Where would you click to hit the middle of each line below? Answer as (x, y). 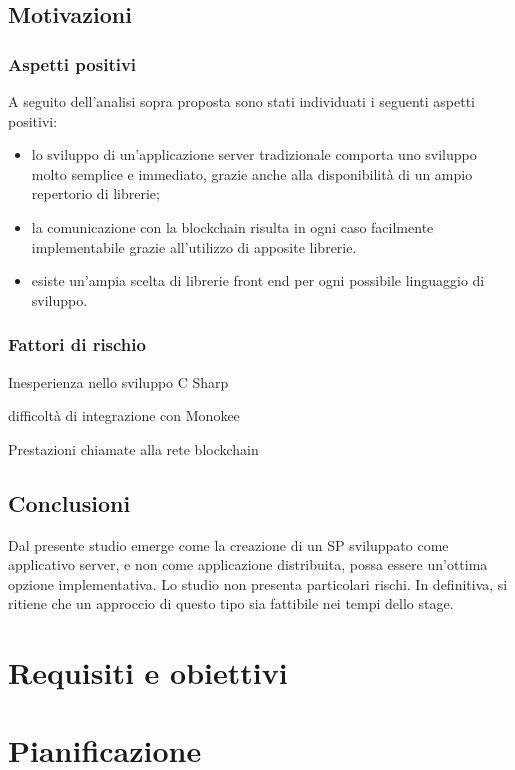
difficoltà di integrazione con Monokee (124, 415)
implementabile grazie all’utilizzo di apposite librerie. (194, 246)
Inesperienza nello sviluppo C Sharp (118, 381)
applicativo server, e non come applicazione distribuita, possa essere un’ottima (248, 564)
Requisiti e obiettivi (148, 672)
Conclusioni (69, 502)
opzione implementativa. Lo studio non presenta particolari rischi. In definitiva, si (258, 583)
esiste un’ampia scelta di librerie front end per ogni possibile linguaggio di (258, 280)
